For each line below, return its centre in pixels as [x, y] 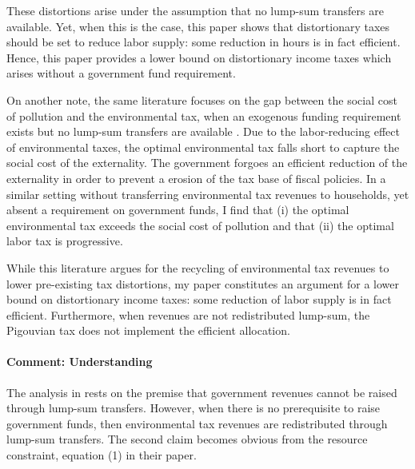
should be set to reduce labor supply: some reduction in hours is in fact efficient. [204, 42]
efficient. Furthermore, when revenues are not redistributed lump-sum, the [188, 314]
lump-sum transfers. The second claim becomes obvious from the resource [187, 439]
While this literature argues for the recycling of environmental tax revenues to [198, 267]
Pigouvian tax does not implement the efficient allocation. [148, 330]
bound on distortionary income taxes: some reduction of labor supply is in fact [199, 299]
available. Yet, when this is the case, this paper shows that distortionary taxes [198, 26]
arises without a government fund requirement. [121, 73]
